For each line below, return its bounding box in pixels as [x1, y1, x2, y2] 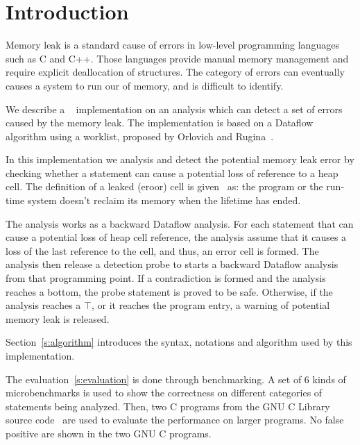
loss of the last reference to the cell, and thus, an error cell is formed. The [6, 243, 319, 258]
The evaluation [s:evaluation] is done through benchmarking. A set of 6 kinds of [6, 371, 346, 386]
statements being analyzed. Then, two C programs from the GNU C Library [6, 398, 330, 413]
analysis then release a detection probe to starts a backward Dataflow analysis [6, 257, 338, 271]
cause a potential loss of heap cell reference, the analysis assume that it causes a [6, 230, 347, 244]
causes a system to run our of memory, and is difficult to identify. [6, 78, 284, 92]
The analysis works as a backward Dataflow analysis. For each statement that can [6, 216, 354, 230]
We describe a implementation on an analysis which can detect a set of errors [6, 101, 343, 116]
